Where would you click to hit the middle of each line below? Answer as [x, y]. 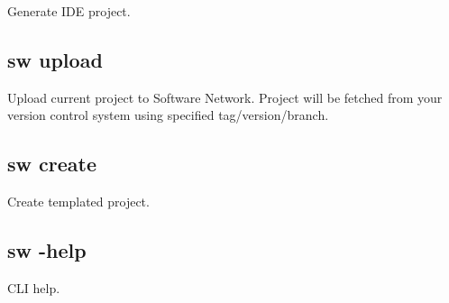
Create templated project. [78, 202]
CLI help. [34, 287]
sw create [52, 164]
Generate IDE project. [69, 11]
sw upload [55, 59]
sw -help [47, 250]
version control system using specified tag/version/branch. [168, 115]
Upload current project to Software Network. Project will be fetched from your [225, 97]
